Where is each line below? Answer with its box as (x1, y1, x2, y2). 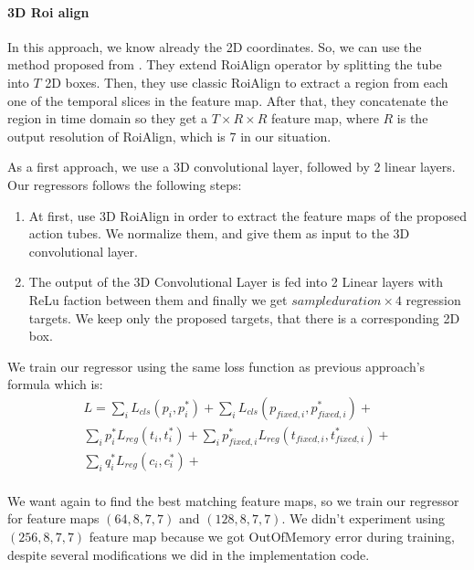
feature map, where (270, 109, 379, 128)
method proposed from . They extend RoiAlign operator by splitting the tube (7, 55, 442, 74)
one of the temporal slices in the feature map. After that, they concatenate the (7, 90, 448, 110)
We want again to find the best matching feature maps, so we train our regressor (7, 491, 459, 510)
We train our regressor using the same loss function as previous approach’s (7, 356, 426, 375)
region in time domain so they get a (7, 109, 208, 128)
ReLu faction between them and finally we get (28, 290, 288, 309)
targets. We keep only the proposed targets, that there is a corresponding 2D (28, 308, 460, 327)
